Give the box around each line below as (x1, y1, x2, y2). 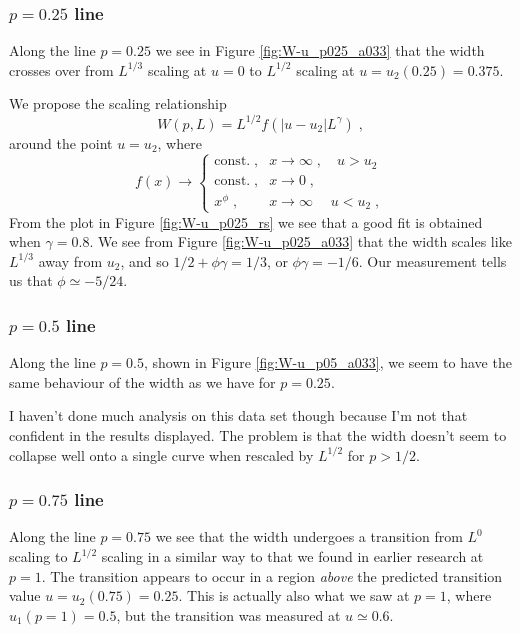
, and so (120, 250, 169, 271)
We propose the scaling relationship (9, 93, 227, 114)
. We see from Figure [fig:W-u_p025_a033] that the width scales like (89, 231, 512, 252)
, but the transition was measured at (116, 604, 341, 625)
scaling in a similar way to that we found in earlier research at (101, 546, 484, 567)
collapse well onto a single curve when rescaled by (9, 444, 314, 465)
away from (38, 250, 103, 271)
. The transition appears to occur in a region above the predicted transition (41, 565, 503, 586)
